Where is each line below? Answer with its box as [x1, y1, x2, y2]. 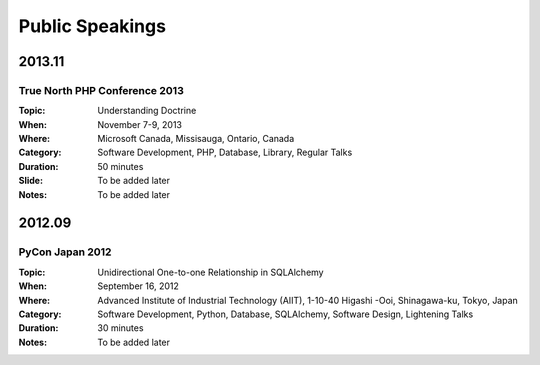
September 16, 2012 [97, 280, 180, 292]
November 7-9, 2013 [97, 118, 183, 130]
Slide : [18, 175, 44, 187]
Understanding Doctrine [97, 105, 197, 117]
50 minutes [97, 160, 144, 172]
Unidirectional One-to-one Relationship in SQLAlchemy [97, 266, 324, 278]
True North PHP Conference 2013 [18, 83, 184, 97]
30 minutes [97, 322, 144, 334]
